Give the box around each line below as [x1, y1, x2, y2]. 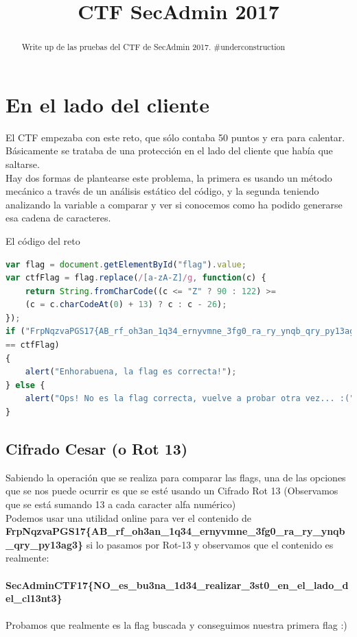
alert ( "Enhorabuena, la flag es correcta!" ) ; [25, 367, 237, 377]
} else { [5, 380, 45, 390]
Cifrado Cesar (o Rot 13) [5, 438, 188, 459]
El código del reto [5, 233, 80, 248]
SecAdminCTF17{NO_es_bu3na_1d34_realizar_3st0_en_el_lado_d [5, 577, 349, 592]
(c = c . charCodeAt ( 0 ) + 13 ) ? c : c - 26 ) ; [25, 300, 227, 310]
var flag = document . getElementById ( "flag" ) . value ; [5, 259, 246, 269]
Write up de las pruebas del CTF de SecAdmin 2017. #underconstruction [21, 41, 286, 53]
